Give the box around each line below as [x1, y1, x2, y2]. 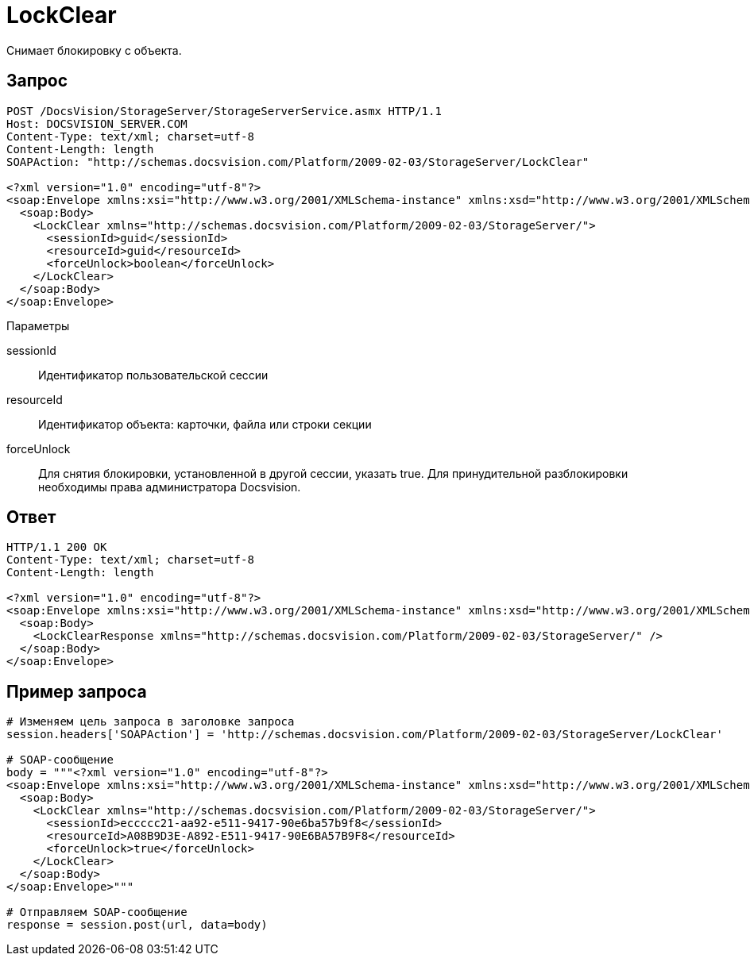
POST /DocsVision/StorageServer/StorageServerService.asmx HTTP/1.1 [6, 104, 442, 117]
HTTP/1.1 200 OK [6, 541, 107, 554]
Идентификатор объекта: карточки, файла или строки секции [38, 417, 372, 431]
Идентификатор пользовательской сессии [38, 367, 269, 382]
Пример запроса [6, 681, 147, 702]
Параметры [6, 318, 70, 333]
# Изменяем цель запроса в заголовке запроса [6, 715, 295, 729]
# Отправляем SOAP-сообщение [6, 906, 187, 919]
